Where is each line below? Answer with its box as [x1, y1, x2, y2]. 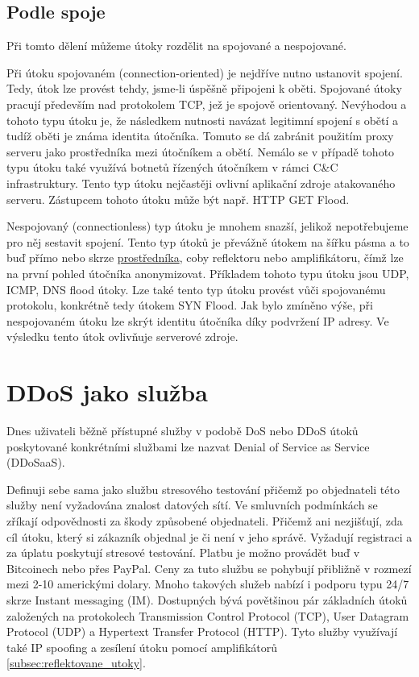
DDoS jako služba [6, 376, 208, 409]
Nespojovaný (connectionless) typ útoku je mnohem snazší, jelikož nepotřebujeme [6, 218, 409, 235]
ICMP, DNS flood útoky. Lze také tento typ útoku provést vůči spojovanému [6, 280, 386, 297]
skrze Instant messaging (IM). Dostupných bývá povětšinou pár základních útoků [6, 591, 408, 608]
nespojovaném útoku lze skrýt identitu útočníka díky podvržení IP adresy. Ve [6, 312, 389, 329]
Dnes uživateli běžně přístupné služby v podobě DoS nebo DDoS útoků [6, 422, 359, 439]
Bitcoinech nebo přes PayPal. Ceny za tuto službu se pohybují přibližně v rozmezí [6, 559, 412, 576]
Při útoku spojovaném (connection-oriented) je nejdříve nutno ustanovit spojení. [6, 64, 403, 81]
